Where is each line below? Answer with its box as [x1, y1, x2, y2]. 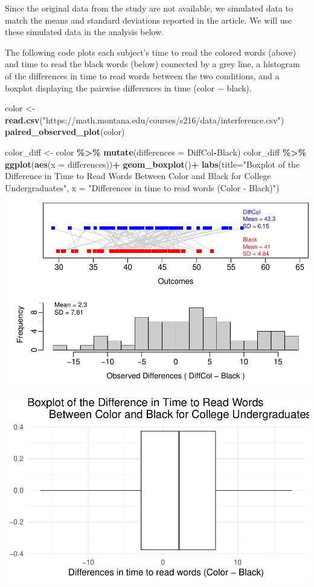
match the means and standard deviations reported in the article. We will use [5, 13, 292, 26]
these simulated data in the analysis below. [5, 25, 164, 38]
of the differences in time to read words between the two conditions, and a [5, 69, 280, 82]
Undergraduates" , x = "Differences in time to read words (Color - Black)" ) [5, 181, 280, 194]
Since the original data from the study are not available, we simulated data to [5, 2, 293, 14]
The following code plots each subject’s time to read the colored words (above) [5, 45, 296, 58]
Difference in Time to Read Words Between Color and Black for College [5, 169, 271, 182]
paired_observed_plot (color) [5, 125, 125, 138]
